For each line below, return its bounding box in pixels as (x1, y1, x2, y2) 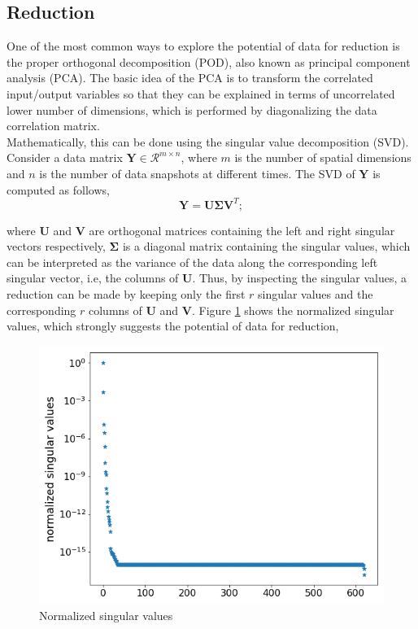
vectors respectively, (7, 238, 106, 255)
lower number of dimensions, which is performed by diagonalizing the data (7, 101, 377, 118)
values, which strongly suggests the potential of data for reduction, (7, 317, 339, 334)
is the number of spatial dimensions (234, 149, 411, 166)
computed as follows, (7, 181, 110, 198)
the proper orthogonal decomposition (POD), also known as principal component (7, 53, 411, 70)
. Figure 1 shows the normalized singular (191, 301, 394, 318)
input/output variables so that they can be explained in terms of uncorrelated (7, 85, 395, 102)
